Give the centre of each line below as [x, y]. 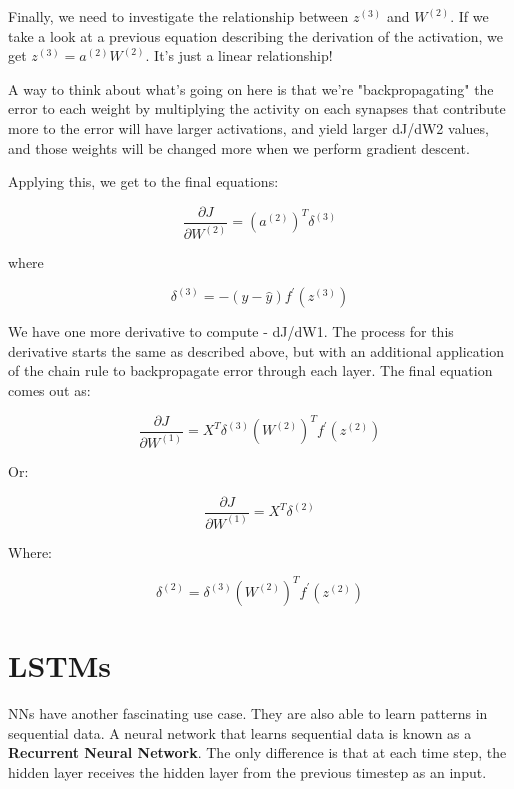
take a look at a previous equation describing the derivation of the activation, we [255, 35]
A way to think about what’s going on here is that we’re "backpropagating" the [251, 88]
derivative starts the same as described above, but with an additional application [256, 350]
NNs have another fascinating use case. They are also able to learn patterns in [248, 713]
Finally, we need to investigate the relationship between [178, 16]
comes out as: [49, 389]
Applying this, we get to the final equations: [143, 181]
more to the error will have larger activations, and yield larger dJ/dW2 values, [248, 127]
